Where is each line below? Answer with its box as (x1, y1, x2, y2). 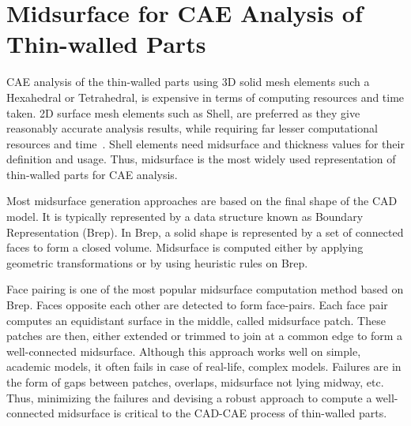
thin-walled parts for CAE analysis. (6, 166, 178, 182)
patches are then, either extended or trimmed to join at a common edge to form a (6, 327, 403, 344)
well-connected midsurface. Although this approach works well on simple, (6, 342, 361, 359)
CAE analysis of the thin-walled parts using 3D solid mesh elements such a (6, 73, 370, 90)
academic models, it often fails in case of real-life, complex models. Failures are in (6, 358, 402, 375)
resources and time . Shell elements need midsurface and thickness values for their (6, 135, 405, 151)
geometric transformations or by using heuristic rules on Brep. (6, 254, 308, 271)
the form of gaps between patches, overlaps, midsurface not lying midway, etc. (6, 374, 384, 390)
